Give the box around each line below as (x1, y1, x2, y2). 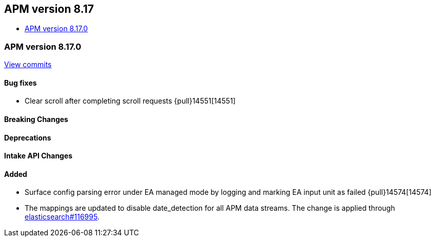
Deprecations (4, 133, 51, 142)
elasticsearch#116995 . (25, 212, 100, 222)
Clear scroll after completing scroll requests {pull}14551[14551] (25, 96, 236, 106)
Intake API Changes (4, 151, 73, 160)
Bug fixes (4, 78, 37, 87)
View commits (4, 60, 52, 69)
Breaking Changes (4, 115, 68, 124)
